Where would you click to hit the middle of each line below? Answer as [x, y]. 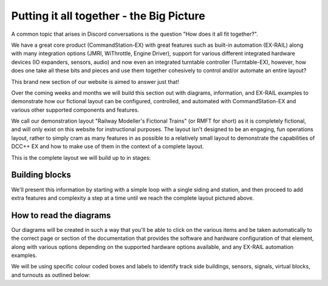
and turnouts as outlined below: [51, 275]
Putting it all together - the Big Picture [108, 16]
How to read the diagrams [61, 215]
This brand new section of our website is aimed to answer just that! [95, 81]
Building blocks [41, 175]
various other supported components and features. [75, 110]
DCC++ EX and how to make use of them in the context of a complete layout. [108, 146]
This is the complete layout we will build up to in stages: [81, 157]
